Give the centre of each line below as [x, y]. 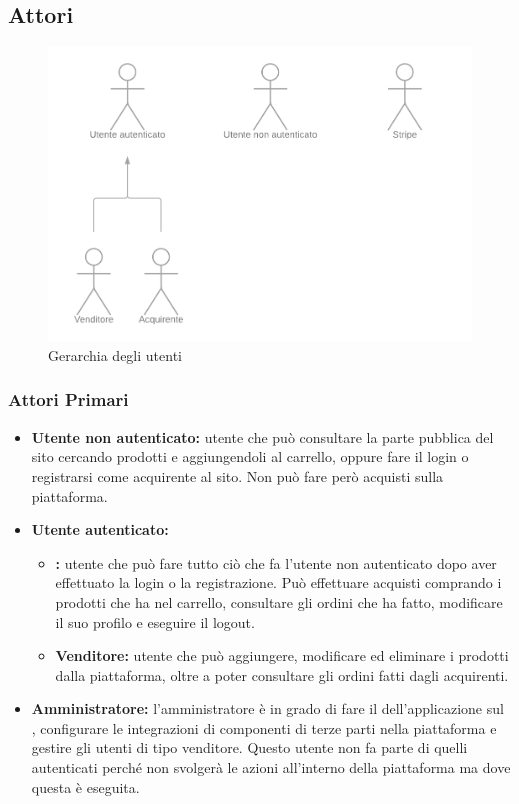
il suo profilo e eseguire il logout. [155, 621]
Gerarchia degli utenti [115, 354]
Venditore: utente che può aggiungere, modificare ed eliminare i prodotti [282, 655]
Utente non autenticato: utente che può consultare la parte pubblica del [262, 436]
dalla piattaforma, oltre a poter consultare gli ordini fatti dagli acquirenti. [282, 674]
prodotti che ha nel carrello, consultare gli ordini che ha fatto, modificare [279, 601]
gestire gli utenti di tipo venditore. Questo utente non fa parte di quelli [249, 747]
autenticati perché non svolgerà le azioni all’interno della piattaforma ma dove [271, 767]
